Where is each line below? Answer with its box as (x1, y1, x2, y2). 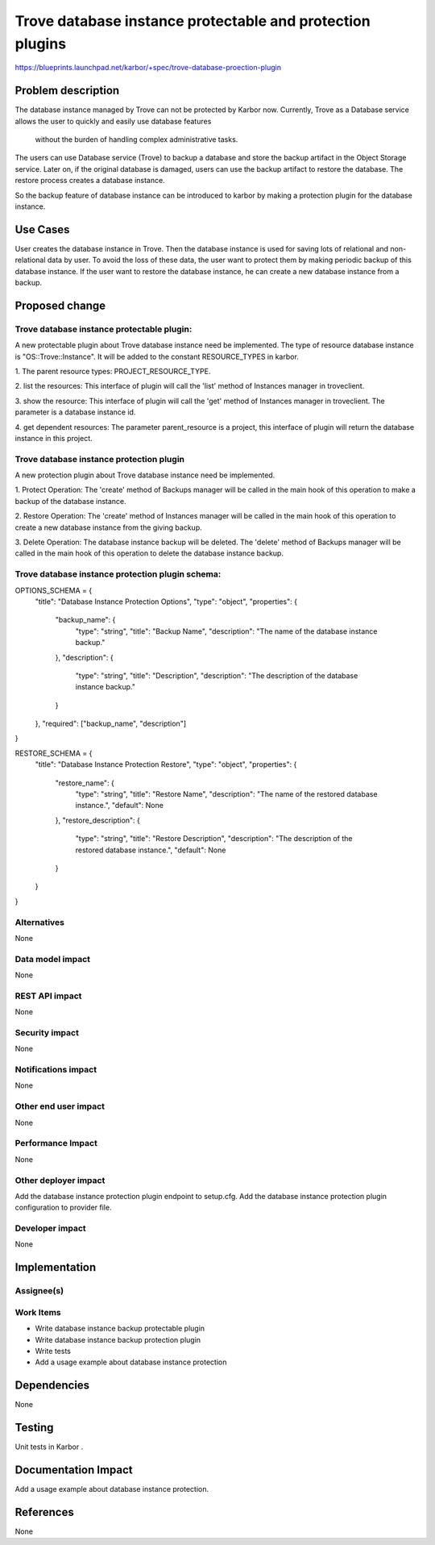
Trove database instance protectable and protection (14, 12, 371, 30)
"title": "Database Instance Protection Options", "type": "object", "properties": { (35, 597, 298, 606)
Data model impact (14, 953, 91, 964)
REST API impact (14, 990, 82, 1002)
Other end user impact (14, 1101, 105, 1112)
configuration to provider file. (14, 1202, 112, 1213)
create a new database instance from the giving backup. (14, 523, 202, 532)
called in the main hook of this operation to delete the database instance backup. (14, 548, 284, 558)
